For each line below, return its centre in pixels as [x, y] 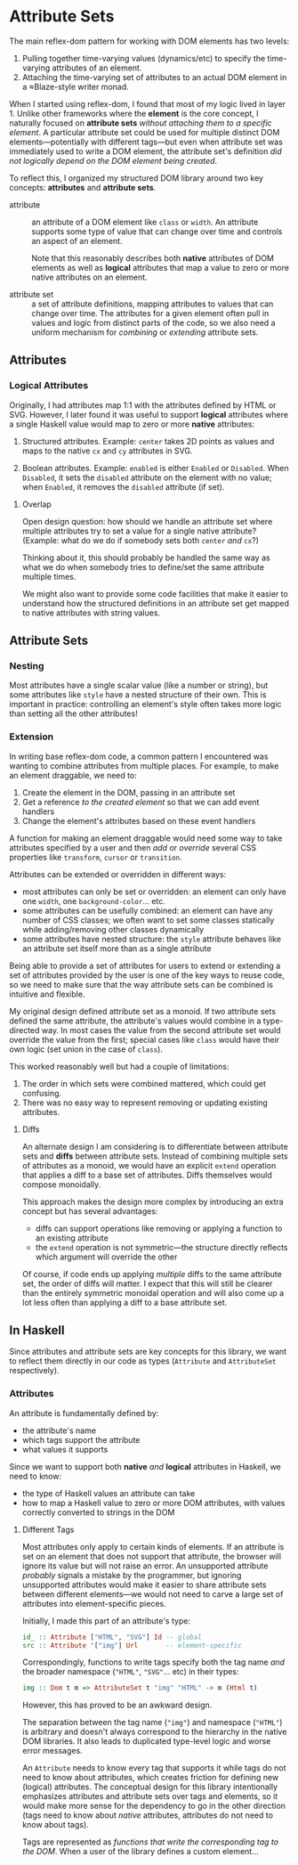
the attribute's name [59, 1430]
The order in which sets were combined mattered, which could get [144, 1083]
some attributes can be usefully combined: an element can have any [147, 910]
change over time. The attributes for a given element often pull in [150, 313]
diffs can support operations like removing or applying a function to [159, 1228]
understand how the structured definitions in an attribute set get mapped [156, 603]
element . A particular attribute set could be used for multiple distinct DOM [145, 132]
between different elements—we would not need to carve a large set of [153, 1594]
